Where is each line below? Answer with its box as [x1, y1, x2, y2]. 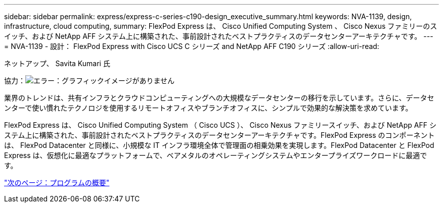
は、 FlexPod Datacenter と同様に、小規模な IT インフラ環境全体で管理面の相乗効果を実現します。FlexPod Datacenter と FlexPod [4, 141, 434, 149]
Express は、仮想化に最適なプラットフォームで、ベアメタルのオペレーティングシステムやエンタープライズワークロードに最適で [4, 151, 427, 160]
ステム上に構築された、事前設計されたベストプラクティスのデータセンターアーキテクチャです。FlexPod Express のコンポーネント [4, 131, 435, 139]
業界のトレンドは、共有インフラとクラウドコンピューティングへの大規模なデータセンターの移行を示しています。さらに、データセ [4, 93, 434, 102]
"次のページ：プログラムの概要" [4, 178, 110, 187]
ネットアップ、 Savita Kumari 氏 [4, 59, 110, 68]
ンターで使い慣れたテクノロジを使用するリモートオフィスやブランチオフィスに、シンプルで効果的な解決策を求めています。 [4, 103, 413, 112]
